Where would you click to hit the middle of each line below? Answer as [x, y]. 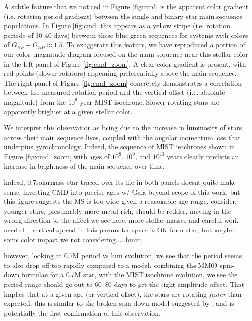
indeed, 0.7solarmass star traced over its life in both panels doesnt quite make [120, 182]
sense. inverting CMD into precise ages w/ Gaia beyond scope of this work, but [122, 191]
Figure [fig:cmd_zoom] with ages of [57, 156]
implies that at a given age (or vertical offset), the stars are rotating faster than [123, 294]
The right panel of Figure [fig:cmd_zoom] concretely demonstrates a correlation [123, 82]
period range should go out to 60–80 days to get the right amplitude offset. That [124, 284]
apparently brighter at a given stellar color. [68, 111]
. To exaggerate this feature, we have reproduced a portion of [154, 45]
